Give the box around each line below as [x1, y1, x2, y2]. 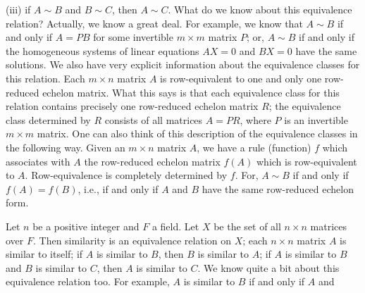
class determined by [6, 112, 91, 127]
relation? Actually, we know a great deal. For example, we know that [6, 15, 303, 30]
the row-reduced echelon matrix [84, 154, 221, 168]
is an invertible [284, 112, 348, 127]
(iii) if [6, 2, 31, 16]
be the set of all [214, 218, 281, 233]
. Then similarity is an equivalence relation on [33, 232, 232, 247]
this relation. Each [6, 70, 85, 85]
